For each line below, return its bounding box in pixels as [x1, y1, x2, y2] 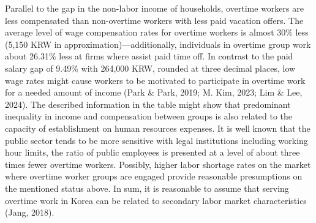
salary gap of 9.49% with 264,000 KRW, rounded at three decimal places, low [5, 61, 296, 74]
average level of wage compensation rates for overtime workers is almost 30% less [5, 26, 309, 39]
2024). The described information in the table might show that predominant [5, 97, 291, 110]
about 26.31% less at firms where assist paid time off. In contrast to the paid [5, 50, 293, 62]
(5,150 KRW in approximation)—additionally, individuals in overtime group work [5, 37, 311, 50]
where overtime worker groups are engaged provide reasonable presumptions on [5, 170, 303, 183]
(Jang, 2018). [5, 206, 55, 219]
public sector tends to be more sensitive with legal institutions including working [5, 134, 308, 146]
